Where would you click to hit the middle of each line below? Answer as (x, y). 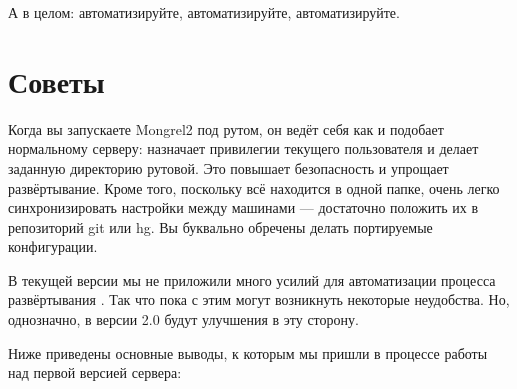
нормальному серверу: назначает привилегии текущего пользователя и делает (243, 148)
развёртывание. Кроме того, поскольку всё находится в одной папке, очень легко (254, 187)
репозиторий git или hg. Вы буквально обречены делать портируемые (220, 226)
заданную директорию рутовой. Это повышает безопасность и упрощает (228, 167)
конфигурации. (53, 246)
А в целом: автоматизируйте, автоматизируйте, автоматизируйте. (204, 12)
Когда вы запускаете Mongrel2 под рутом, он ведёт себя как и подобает (226, 128)
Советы (56, 80)
